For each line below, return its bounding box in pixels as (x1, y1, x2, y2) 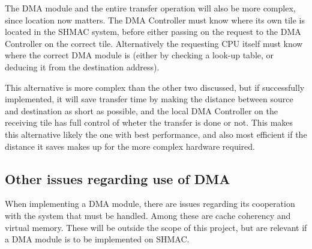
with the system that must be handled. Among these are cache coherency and (5, 209, 291, 221)
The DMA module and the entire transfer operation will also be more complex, (5, 2, 296, 14)
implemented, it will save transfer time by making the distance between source (5, 93, 293, 105)
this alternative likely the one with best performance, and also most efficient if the (5, 128, 307, 140)
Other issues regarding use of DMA (5, 169, 230, 188)
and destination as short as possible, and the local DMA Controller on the (5, 104, 278, 117)
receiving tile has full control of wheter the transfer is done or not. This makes (5, 116, 293, 129)
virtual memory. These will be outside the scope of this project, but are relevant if (5, 221, 307, 233)
